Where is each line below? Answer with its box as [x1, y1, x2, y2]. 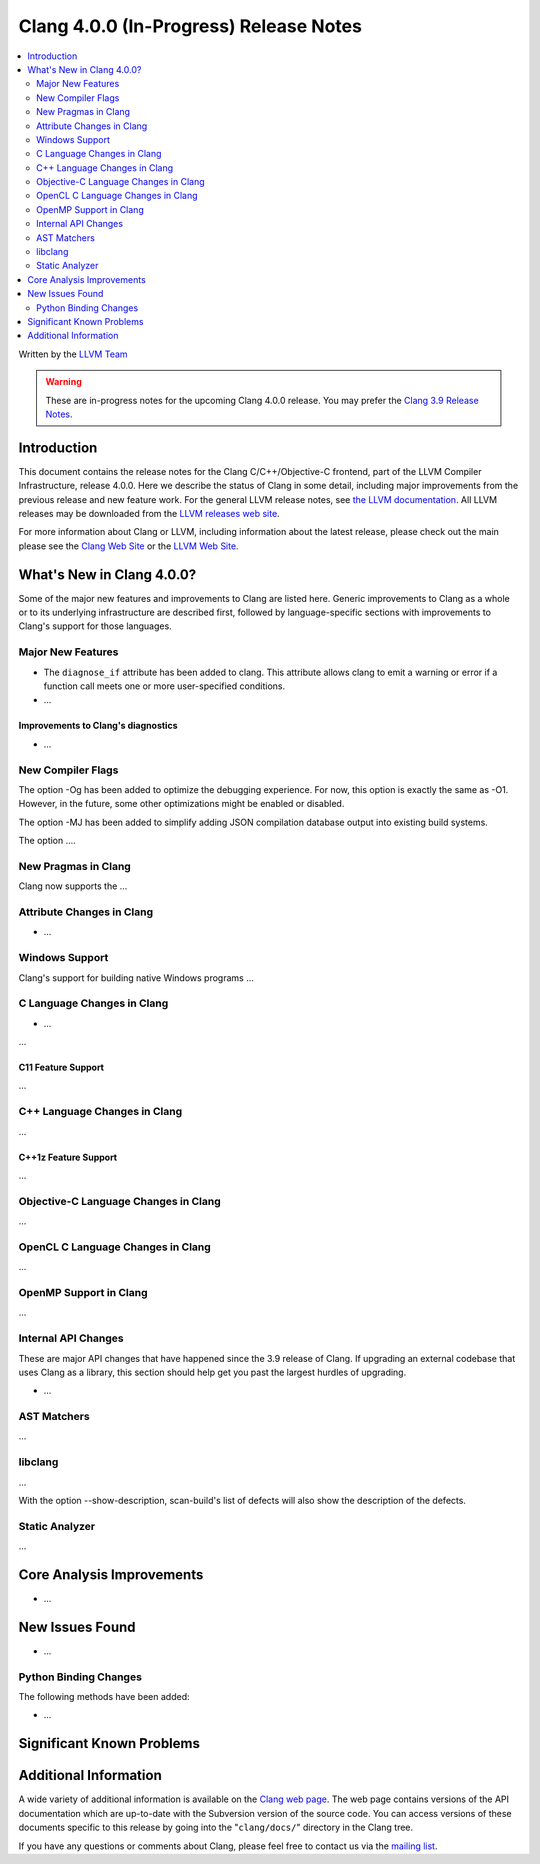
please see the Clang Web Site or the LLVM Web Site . [18, 540, 239, 552]
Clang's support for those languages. [18, 620, 172, 632]
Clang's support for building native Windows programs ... [18, 971, 255, 984]
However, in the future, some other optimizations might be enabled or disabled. [18, 798, 345, 810]
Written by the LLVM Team [18, 348, 129, 360]
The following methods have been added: [18, 1691, 190, 1703]
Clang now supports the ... [18, 880, 128, 892]
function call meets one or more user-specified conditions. [43, 680, 285, 692]
